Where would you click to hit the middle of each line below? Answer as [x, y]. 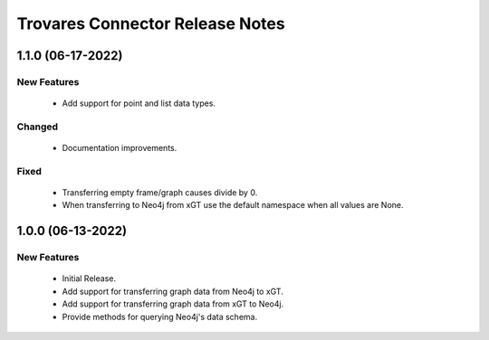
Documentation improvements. [120, 148]
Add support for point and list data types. [139, 103]
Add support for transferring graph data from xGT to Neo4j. [173, 304]
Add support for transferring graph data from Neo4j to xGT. [173, 291]
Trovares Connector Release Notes [151, 24]
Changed [38, 127]
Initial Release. [89, 279]
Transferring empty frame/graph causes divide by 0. [160, 193]
